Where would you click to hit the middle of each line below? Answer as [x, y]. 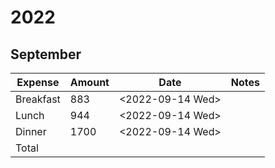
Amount [89, 82]
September [46, 54]
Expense [38, 82]
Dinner [31, 131]
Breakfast [38, 99]
